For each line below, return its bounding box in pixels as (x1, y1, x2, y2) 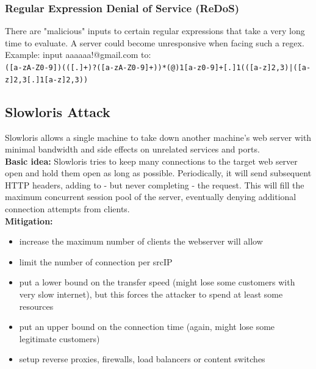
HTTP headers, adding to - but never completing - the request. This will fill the (5, 178, 304, 191)
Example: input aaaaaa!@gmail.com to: (5, 48, 151, 61)
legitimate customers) (19, 332, 100, 345)
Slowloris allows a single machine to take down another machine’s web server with (5, 131, 312, 143)
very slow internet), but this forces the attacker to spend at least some (19, 288, 283, 301)
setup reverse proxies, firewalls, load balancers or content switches (19, 353, 265, 365)
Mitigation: (5, 214, 53, 227)
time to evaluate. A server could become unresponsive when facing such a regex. (5, 36, 304, 49)
